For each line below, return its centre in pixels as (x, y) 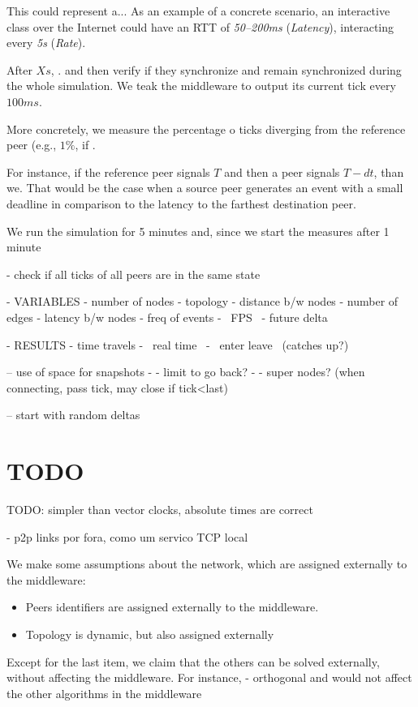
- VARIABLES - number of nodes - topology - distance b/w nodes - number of (203, 301)
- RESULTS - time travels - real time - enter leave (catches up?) (178, 344)
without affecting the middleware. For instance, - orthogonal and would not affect (209, 677)
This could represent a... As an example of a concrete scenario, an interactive (198, 11)
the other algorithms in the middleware (104, 693)
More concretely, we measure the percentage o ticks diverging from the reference (206, 129)
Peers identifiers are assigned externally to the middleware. (172, 607)
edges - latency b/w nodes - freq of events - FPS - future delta (167, 317)
